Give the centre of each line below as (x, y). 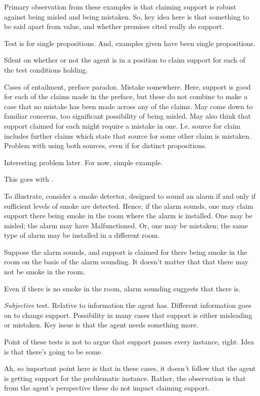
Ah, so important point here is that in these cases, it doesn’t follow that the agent (130, 368)
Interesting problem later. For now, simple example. (83, 162)
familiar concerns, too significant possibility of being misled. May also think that (127, 116)
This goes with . (29, 179)
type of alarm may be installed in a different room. (82, 235)
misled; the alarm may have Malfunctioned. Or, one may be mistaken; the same (126, 225)
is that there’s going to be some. (53, 351)
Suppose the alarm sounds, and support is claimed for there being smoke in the (125, 252)
